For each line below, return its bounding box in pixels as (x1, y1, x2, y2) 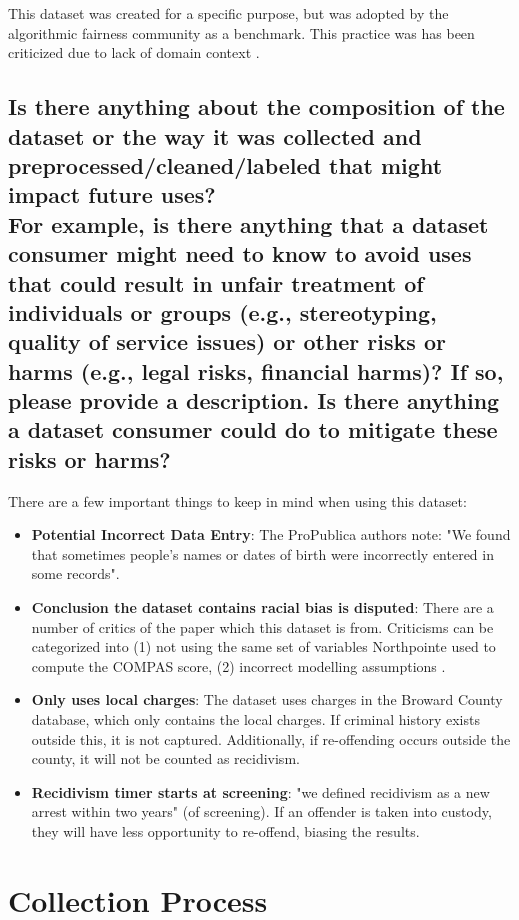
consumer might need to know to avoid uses (8, 238, 472, 269)
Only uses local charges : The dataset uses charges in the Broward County (31, 689, 503, 710)
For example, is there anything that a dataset (8, 208, 489, 239)
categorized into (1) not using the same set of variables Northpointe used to (31, 636, 496, 657)
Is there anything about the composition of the (8, 91, 505, 122)
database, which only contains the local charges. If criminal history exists (31, 709, 480, 730)
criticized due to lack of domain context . (8, 42, 260, 63)
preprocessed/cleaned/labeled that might (8, 149, 443, 180)
